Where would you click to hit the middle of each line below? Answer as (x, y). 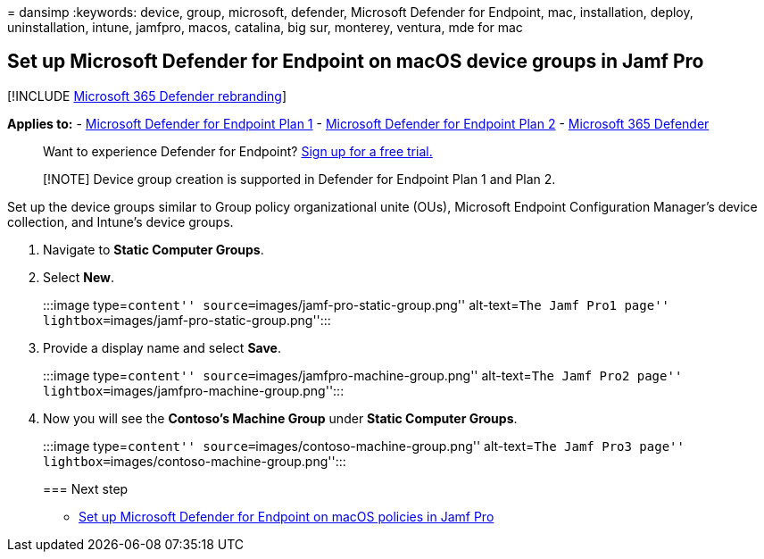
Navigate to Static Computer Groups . (154, 249)
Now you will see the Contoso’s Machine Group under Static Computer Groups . (280, 418)
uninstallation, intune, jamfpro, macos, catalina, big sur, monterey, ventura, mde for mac (265, 27)
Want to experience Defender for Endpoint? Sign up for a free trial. (238, 151)
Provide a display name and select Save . (162, 347)
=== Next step (86, 488)
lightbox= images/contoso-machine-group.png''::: (195, 461)
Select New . (79, 277)
